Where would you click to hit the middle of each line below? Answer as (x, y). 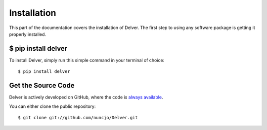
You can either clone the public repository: (52, 106)
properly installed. (28, 34)
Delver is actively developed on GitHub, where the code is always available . (86, 97)
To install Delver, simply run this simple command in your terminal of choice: (87, 60)
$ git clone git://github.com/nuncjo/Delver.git (78, 117)
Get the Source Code (42, 85)
